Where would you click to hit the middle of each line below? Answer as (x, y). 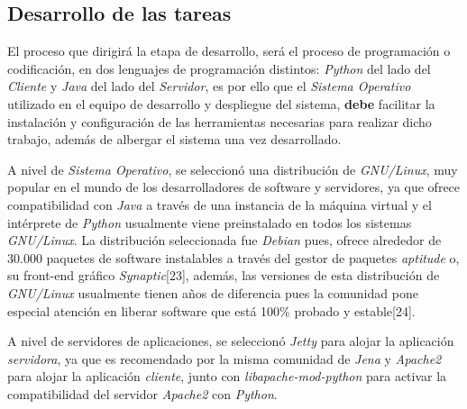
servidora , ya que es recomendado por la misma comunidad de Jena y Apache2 (224, 358)
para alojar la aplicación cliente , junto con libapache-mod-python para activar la (227, 376)
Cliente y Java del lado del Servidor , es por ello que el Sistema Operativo (209, 86)
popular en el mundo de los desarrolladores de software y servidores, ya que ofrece (234, 187)
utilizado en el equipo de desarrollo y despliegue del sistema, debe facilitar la (221, 103)
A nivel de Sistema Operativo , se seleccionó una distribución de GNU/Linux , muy (233, 169)
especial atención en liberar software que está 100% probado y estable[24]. (211, 310)
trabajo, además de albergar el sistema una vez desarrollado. (174, 139)
